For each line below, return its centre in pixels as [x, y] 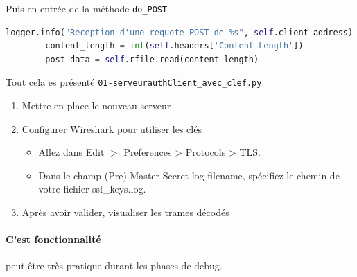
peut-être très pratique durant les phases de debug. [114, 266]
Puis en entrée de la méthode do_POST [87, 8]
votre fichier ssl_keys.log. [92, 189]
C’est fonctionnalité [53, 239]
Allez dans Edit [71, 152]
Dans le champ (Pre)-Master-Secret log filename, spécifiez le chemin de [189, 175]
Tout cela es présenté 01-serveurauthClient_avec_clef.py [134, 82]
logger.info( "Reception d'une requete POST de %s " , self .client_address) [180, 32]
